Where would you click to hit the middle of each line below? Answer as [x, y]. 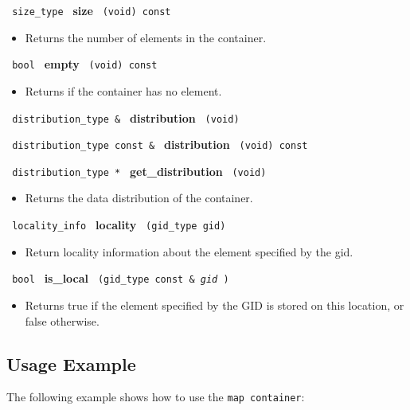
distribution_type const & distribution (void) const [160, 144]
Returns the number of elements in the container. [146, 37]
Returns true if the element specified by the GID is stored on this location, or [215, 305]
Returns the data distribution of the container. [139, 198]
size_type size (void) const [92, 10]
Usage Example [71, 363]
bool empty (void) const [85, 64]
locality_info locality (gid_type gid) [119, 225]
